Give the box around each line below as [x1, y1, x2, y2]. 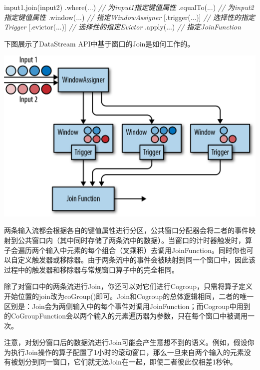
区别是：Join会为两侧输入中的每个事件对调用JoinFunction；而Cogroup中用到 [4, 300, 251, 311]
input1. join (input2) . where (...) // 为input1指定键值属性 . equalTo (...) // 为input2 [4, 2, 254, 12]
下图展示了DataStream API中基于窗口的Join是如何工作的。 [4, 38, 195, 48]
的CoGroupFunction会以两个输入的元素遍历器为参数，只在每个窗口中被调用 [4, 310, 248, 321]
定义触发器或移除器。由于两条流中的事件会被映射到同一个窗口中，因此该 [17, 254, 256, 265]
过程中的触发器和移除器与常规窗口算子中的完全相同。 [4, 264, 179, 274]
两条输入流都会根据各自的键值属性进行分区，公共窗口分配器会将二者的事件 [4, 225, 249, 235]
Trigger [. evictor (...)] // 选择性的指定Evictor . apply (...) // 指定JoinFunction [4, 21, 241, 32]
